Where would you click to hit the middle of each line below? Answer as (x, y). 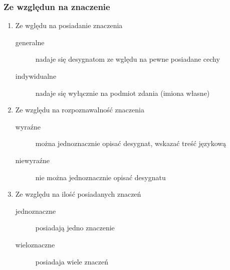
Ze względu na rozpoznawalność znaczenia (80, 110)
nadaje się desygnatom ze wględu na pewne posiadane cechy (128, 59)
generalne (30, 42)
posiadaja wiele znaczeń (72, 261)
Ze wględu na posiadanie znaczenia (69, 25)
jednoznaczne (36, 211)
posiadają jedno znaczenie (75, 228)
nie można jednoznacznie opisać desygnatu (100, 177)
